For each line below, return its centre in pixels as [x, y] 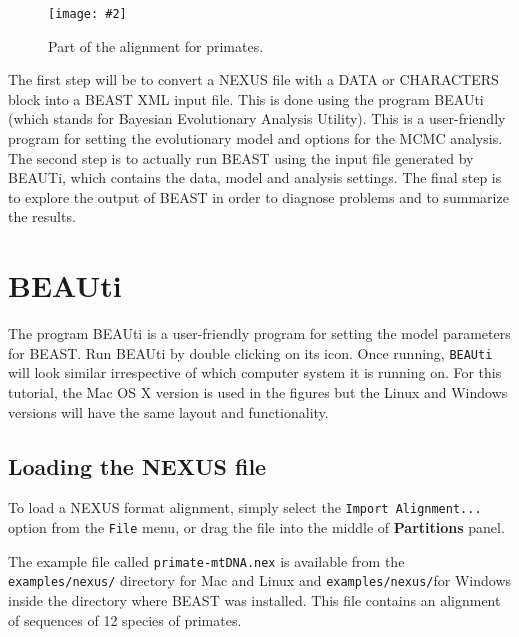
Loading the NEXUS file [137, 465]
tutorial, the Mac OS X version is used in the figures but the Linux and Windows [258, 391]
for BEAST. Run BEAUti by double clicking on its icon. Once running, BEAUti [250, 352]
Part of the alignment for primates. [156, 45]
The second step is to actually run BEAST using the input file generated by [241, 157]
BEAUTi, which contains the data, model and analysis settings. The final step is [255, 177]
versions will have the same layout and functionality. [168, 411]
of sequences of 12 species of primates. [125, 619]
